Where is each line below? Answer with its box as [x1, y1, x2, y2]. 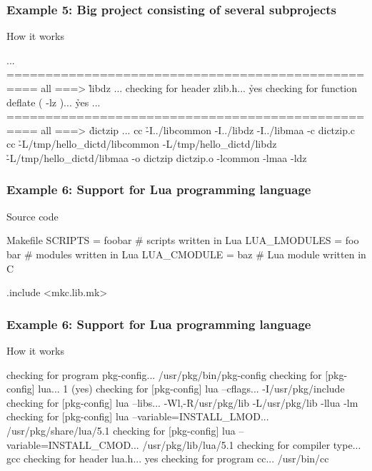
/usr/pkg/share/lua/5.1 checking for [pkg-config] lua [6, 422, 236, 437]
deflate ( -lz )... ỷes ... [6, 94, 101, 109]
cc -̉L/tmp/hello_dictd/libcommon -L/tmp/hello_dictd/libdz [6, 136, 277, 151]
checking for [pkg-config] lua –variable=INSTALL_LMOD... [6, 409, 269, 424]
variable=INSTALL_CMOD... [6, 437, 139, 452]
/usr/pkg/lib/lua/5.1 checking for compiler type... [142, 437, 361, 452]
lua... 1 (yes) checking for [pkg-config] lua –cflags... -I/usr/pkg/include [38, 381, 345, 396]
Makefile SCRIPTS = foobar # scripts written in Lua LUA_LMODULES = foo [6, 233, 359, 248]
